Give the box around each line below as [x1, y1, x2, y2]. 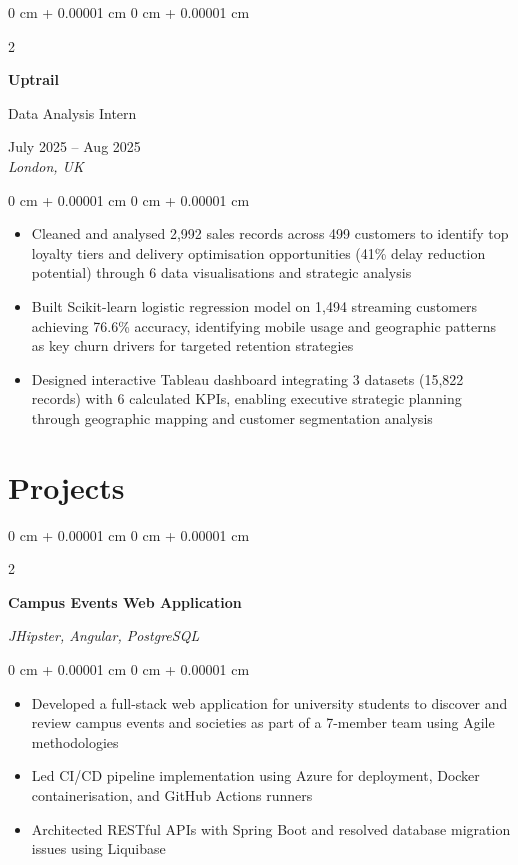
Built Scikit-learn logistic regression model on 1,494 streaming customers [31, 295, 478, 316]
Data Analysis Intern [8, 102, 137, 123]
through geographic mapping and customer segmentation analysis [31, 407, 433, 428]
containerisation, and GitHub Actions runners [31, 784, 313, 805]
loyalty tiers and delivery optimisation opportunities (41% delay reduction [31, 242, 486, 263]
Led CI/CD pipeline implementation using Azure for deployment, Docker [31, 765, 480, 786]
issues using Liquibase [31, 838, 166, 859]
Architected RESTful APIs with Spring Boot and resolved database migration [31, 818, 511, 839]
